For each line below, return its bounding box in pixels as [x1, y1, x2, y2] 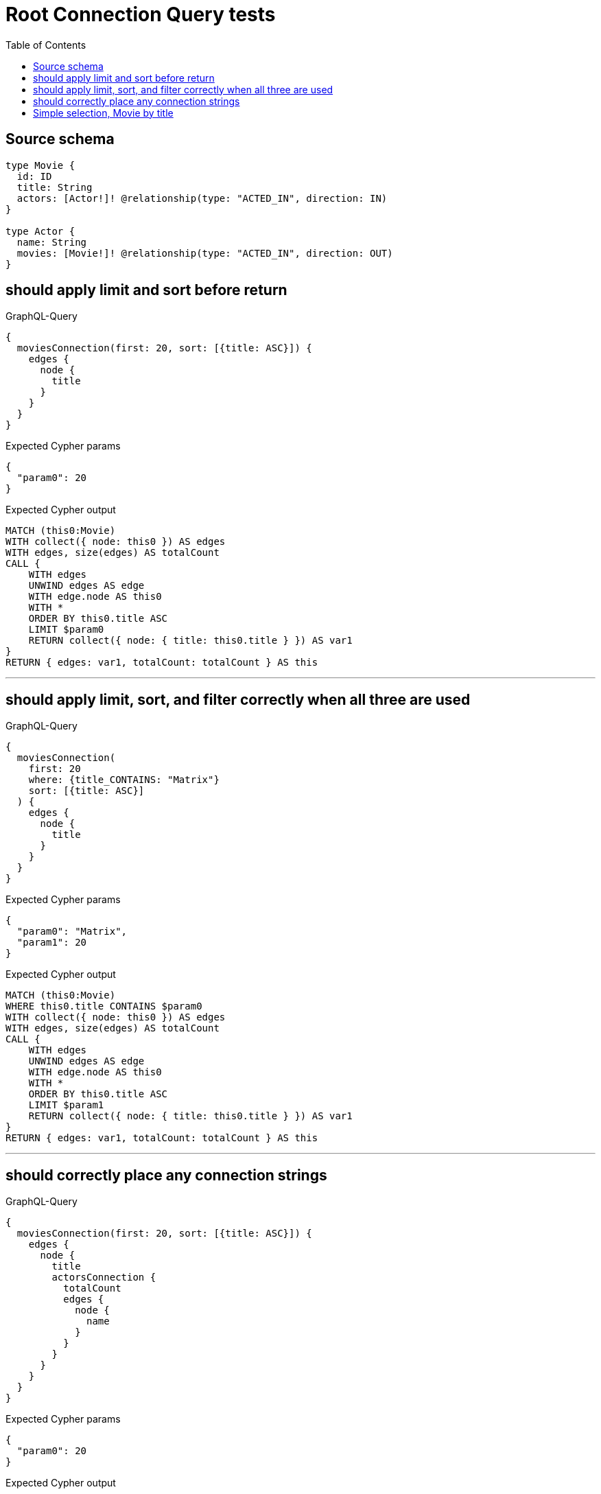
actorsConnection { [51, 1272, 156, 1283]
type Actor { [5, 225, 75, 237]
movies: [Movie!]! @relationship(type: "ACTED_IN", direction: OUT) [16, 247, 393, 259]
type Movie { [5, 159, 75, 171]
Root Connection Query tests [5, 3, 276, 26]
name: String [16, 236, 87, 248]
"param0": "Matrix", [16, 926, 128, 937]
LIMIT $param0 [28, 624, 104, 635]
